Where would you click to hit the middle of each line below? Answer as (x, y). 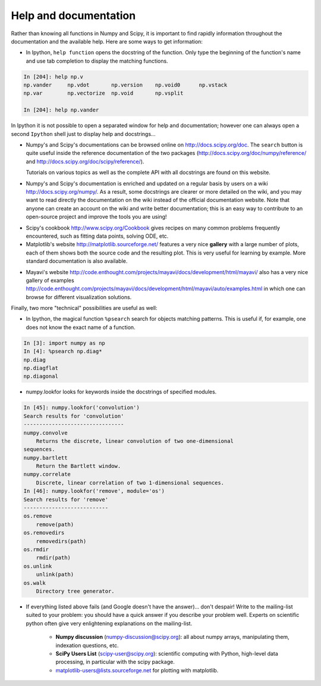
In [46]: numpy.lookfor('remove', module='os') (94, 491)
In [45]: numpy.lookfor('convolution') (81, 408)
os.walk (34, 583)
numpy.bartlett (45, 458)
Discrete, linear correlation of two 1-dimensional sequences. (130, 482)
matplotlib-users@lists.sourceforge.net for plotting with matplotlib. (137, 670)
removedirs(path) (61, 541)
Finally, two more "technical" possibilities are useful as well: (84, 308)
